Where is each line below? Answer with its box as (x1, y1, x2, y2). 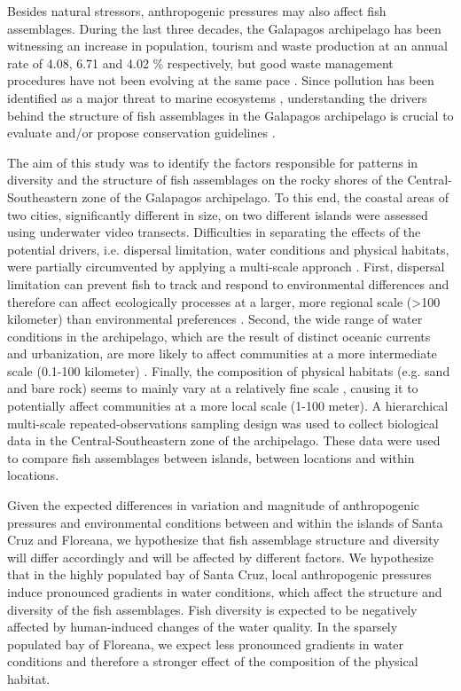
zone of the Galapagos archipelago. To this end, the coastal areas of (82, 187, 449, 206)
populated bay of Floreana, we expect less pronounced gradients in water (7, 634, 404, 653)
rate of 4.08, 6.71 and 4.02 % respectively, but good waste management (7, 53, 394, 72)
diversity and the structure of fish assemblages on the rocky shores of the (7, 170, 403, 189)
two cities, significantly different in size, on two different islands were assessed (7, 205, 428, 224)
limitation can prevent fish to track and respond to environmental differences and (7, 274, 449, 293)
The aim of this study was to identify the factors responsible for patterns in (7, 153, 418, 171)
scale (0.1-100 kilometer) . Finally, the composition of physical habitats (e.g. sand (7, 361, 450, 380)
